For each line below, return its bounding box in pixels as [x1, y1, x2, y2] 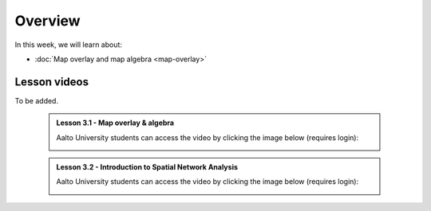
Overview [14, 12, 81, 29]
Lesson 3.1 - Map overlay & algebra [56, 118, 175, 127]
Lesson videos [14, 75, 89, 88]
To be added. [14, 96, 59, 105]
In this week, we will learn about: [14, 40, 123, 49]
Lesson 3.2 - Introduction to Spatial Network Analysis [56, 162, 239, 172]
